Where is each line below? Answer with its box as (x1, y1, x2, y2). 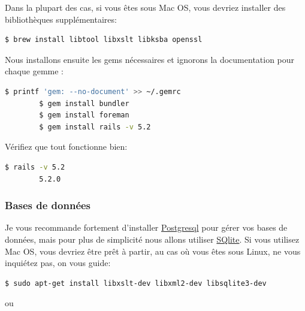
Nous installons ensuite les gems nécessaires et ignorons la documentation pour (5, 53, 295, 65)
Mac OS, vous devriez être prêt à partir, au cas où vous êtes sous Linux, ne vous (5, 244, 301, 257)
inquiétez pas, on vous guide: (5, 256, 111, 269)
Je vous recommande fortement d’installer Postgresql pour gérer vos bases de (5, 221, 288, 234)
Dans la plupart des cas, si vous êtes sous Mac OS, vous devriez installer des (5, 1, 286, 13)
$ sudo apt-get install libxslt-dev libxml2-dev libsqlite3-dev (5, 279, 267, 288)
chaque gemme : (5, 65, 64, 77)
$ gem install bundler (39, 99, 129, 108)
